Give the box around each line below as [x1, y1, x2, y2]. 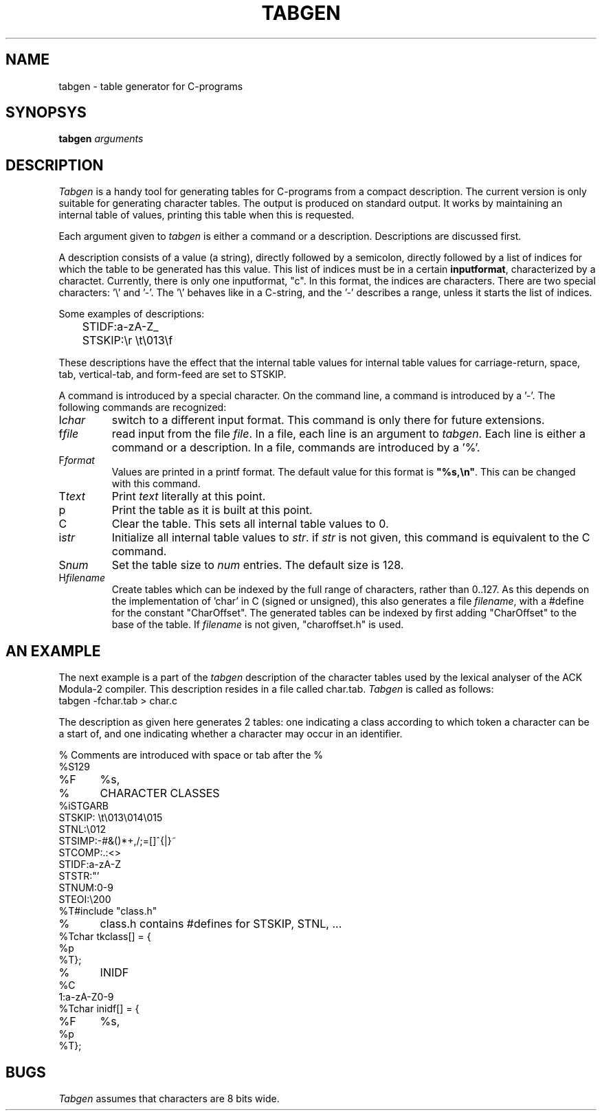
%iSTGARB [58, 800, 109, 812]
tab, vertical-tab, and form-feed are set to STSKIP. [58, 368, 287, 381]
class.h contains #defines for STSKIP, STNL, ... [100, 917, 342, 931]
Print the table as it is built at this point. [111, 503, 313, 517]
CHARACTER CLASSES [100, 786, 220, 801]
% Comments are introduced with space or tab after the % [58, 749, 324, 761]
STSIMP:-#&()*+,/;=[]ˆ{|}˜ [58, 835, 177, 847]
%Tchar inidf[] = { [58, 1003, 140, 1015]
